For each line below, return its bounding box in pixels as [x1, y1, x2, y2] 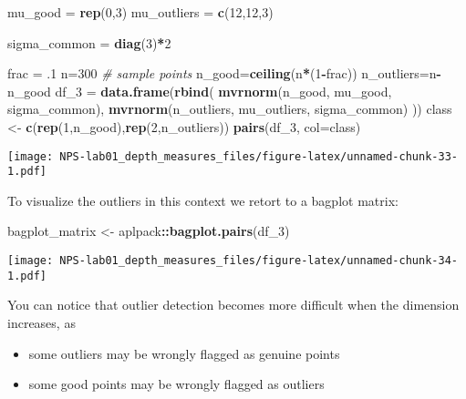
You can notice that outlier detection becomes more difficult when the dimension [7, 295, 460, 314]
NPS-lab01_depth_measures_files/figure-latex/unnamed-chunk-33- [59, 149, 458, 163]
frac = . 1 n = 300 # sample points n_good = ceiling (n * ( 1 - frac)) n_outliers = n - [7, 64, 441, 83]
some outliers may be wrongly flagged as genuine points [28, 343, 340, 363]
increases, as [7, 312, 76, 332]
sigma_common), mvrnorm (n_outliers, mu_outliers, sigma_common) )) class [7, 99, 452, 118]
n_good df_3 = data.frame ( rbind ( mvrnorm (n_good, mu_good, [7, 81, 392, 100]
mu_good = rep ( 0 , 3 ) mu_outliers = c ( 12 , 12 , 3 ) [7, 3, 274, 21]
